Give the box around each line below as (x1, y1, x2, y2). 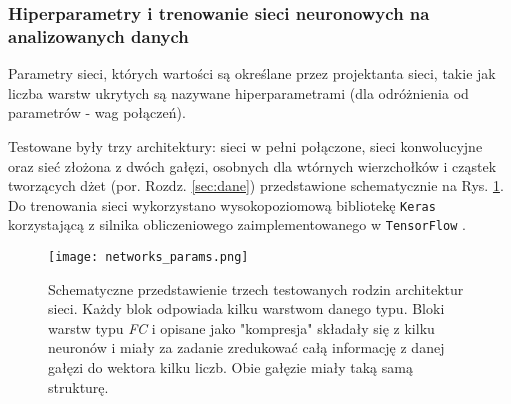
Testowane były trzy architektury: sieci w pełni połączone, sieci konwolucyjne (8, 135, 483, 156)
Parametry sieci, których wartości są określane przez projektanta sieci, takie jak (8, 63, 496, 84)
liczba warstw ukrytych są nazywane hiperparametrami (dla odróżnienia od (8, 82, 469, 103)
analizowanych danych (8, 23, 189, 48)
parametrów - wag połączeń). (8, 102, 186, 123)
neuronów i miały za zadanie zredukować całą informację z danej (48, 337, 445, 358)
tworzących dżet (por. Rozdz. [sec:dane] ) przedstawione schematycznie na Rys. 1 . (8, 175, 504, 196)
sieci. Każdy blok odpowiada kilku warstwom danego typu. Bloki (48, 298, 445, 319)
